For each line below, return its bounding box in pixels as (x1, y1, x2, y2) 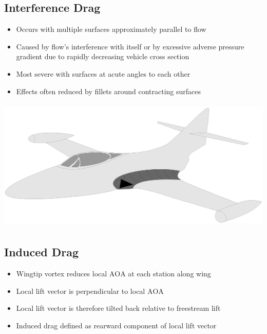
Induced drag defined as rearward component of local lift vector (16, 320, 217, 330)
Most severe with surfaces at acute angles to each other (16, 68, 190, 79)
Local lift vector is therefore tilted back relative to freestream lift (16, 303, 221, 313)
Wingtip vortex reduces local (16, 268, 107, 278)
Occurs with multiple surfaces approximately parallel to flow (16, 24, 206, 34)
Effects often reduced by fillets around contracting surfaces (16, 85, 201, 96)
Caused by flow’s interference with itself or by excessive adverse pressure (16, 41, 244, 51)
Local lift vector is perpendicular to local (16, 285, 145, 296)
